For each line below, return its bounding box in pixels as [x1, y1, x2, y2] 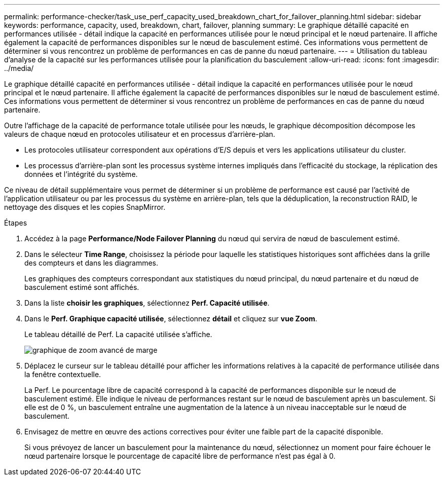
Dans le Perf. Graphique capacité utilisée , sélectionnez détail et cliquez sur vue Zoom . [24, 314, 317, 323]
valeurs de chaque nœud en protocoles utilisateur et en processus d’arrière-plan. [4, 130, 275, 138]
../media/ [4, 64, 34, 72]
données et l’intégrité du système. [24, 170, 138, 178]
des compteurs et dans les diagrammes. [24, 259, 159, 267]
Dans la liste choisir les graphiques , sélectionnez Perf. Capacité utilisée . [24, 299, 270, 307]
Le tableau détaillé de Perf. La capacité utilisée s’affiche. [24, 330, 212, 339]
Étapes [4, 218, 27, 227]
